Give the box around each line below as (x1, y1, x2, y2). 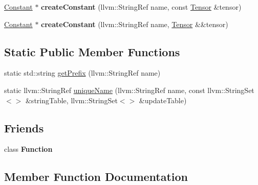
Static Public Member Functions (4, 43, 180, 59)
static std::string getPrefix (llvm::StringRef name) (4, 67, 161, 78)
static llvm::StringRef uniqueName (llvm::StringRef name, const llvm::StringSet (4, 84, 254, 95)
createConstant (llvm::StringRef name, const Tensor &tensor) (41, 2, 242, 12)
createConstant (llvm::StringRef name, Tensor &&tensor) (41, 18, 228, 29)
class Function (4, 144, 53, 154)
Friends (4, 120, 44, 135)
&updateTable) (139, 95, 187, 105)
